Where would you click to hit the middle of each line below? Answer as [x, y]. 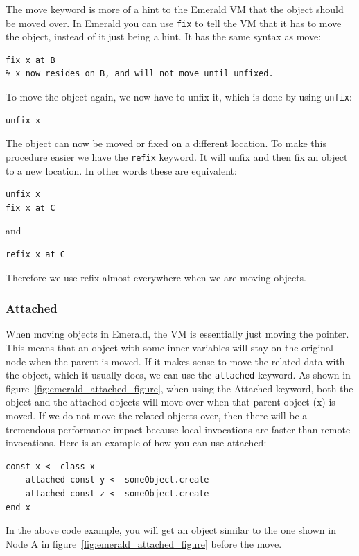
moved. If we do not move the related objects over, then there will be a [157, 415]
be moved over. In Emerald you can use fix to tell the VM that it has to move [174, 23]
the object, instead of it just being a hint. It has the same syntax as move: [164, 36]
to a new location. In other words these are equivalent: [121, 170]
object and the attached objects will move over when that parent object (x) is [170, 402]
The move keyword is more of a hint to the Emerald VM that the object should [175, 9]
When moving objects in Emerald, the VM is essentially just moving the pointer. [177, 334]
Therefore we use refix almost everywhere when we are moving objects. [156, 277]
